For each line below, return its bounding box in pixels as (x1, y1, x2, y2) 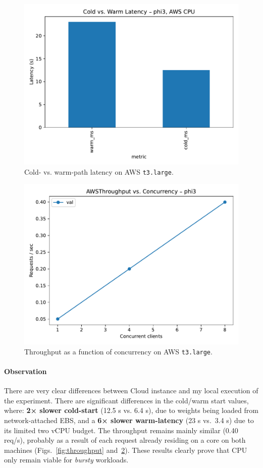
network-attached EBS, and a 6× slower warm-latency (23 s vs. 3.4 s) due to (4, 415, 254, 426)
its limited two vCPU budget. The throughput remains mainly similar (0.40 (4, 425, 238, 435)
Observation (4, 366, 47, 377)
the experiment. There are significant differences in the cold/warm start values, (4, 395, 249, 405)
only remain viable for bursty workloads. (4, 454, 129, 465)
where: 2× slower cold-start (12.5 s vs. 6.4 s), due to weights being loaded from (4, 405, 258, 415)
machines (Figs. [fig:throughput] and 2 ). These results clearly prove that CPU (4, 444, 247, 455)
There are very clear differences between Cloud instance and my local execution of (4, 385, 258, 396)
